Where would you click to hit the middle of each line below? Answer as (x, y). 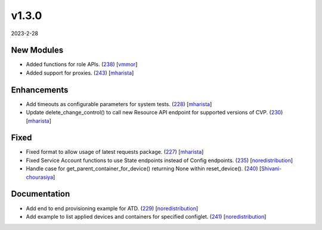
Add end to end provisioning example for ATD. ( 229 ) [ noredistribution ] (112, 208)
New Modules (37, 50)
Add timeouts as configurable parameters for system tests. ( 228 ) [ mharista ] (119, 104)
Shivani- (272, 169)
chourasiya (40, 177)
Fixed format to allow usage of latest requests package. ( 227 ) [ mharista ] (115, 152)
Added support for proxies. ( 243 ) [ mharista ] (80, 73)
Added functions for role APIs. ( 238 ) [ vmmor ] (82, 64)
